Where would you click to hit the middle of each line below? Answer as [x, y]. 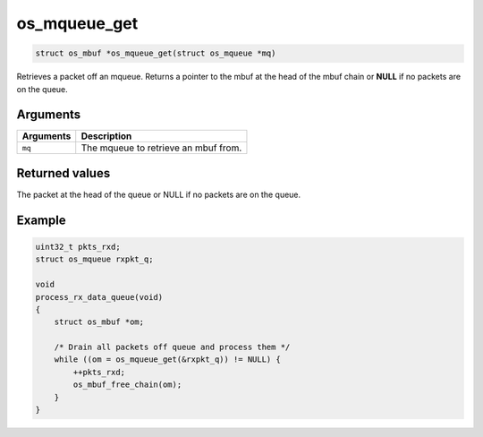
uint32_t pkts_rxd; [78, 247]
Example [41, 220]
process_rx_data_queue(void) [99, 297]
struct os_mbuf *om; [99, 322]
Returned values [64, 173]
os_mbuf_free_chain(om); [127, 385]
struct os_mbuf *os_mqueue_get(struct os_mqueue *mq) [156, 53]
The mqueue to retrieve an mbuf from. [161, 148]
